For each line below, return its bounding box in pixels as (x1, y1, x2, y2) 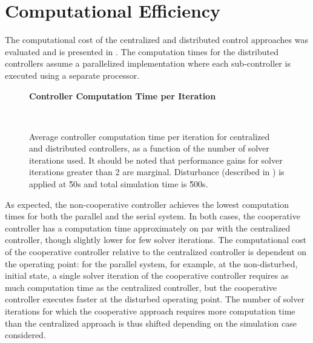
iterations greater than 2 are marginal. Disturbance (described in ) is (29, 165, 285, 178)
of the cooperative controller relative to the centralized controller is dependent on (5, 245, 307, 258)
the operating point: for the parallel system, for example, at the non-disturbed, (5, 257, 298, 270)
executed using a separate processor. (5, 68, 140, 81)
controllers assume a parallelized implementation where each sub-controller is (5, 57, 291, 70)
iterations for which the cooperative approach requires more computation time (5, 305, 295, 317)
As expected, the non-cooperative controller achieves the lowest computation (5, 198, 289, 210)
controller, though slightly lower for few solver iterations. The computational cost (5, 233, 306, 246)
